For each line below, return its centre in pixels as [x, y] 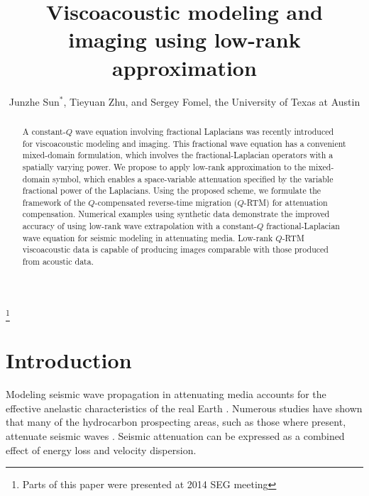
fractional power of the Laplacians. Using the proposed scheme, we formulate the [172, 191]
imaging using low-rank [184, 39]
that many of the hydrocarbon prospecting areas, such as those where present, [176, 422]
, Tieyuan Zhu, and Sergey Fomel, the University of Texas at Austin [212, 101]
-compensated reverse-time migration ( [166, 202]
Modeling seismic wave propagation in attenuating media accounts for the [166, 394]
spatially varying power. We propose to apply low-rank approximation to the [164, 166]
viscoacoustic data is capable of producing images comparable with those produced [175, 249]
